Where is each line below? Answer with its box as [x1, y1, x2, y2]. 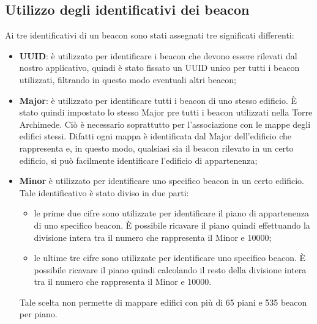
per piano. [19, 307, 58, 320]
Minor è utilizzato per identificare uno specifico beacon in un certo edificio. [19, 174, 304, 187]
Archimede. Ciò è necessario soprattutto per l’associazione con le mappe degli [19, 117, 311, 130]
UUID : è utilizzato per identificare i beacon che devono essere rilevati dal [19, 49, 297, 62]
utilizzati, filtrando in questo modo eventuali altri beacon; [19, 73, 236, 86]
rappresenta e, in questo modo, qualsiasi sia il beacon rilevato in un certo [19, 141, 294, 154]
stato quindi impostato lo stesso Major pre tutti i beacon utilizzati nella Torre [19, 106, 313, 119]
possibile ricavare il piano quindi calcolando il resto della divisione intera [34, 263, 307, 276]
